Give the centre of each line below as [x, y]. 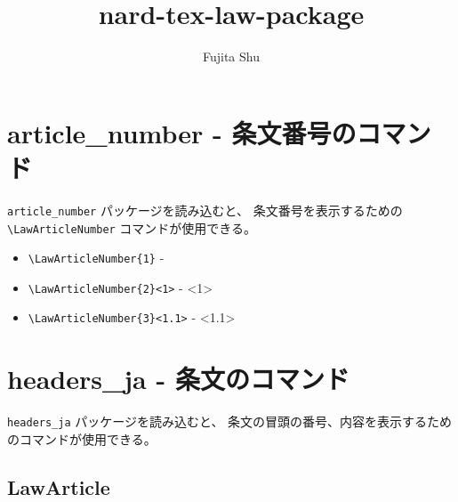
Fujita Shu [231, 57]
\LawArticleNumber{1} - [96, 258]
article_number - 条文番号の [182, 132]
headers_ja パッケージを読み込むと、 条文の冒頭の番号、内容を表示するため [230, 421]
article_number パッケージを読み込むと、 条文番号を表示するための [205, 210]
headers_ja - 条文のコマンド [178, 379]
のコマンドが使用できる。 [82, 438]
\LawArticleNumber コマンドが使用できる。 [132, 227]
